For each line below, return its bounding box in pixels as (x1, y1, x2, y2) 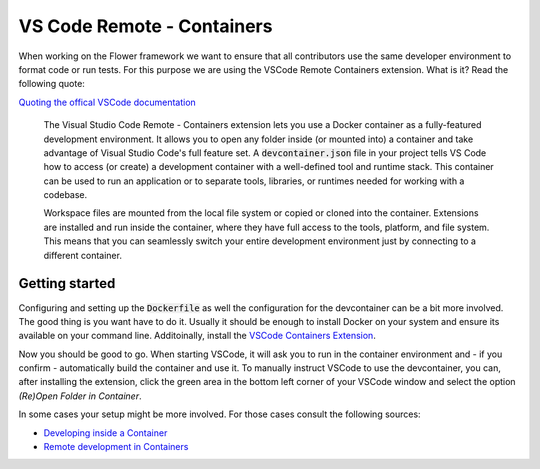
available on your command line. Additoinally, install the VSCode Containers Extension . (18, 330, 377, 342)
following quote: (18, 78, 85, 90)
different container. (43, 249, 122, 261)
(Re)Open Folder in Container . (18, 390, 142, 402)
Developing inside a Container (43, 426, 168, 439)
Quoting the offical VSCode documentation (18, 96, 197, 108)
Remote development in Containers (43, 441, 189, 453)
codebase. (43, 189, 88, 201)
